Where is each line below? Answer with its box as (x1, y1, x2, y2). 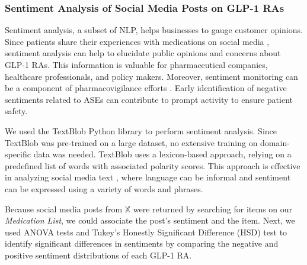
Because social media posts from (5, 202, 123, 215)
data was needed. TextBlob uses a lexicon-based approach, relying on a (33, 148, 292, 160)
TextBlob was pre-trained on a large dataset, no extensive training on (5, 136, 258, 148)
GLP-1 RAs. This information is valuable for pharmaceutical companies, (5, 59, 268, 70)
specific (5, 148, 31, 160)
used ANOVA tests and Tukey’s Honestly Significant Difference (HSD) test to (5, 225, 287, 238)
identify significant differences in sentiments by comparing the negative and (5, 237, 279, 250)
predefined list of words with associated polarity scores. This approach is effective (5, 159, 300, 172)
